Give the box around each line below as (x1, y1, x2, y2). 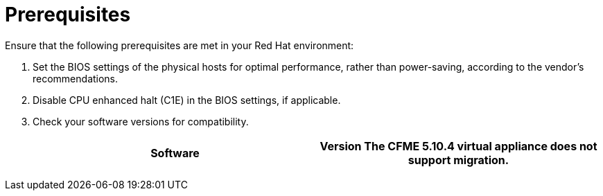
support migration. (408, 152, 509, 167)
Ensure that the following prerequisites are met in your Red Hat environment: (5, 39, 354, 51)
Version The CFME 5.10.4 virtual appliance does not (320, 139, 597, 153)
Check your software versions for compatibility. (33, 115, 249, 127)
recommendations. (33, 72, 119, 84)
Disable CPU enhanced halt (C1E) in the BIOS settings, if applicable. (33, 93, 341, 106)
